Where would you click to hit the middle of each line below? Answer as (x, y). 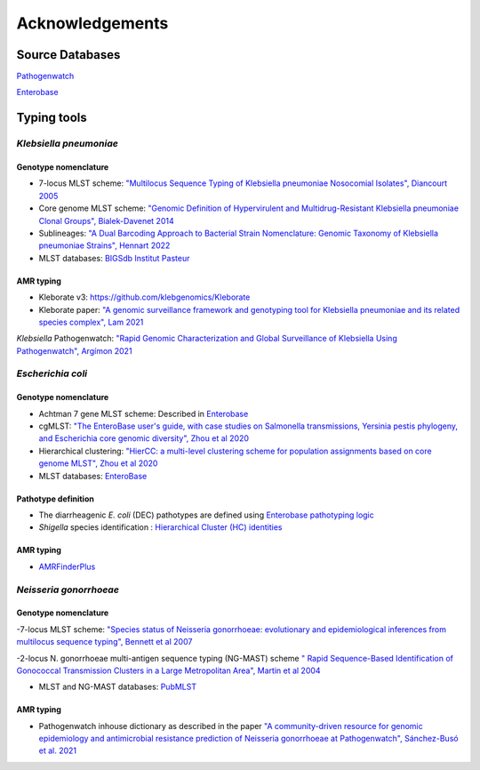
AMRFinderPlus (67, 566)
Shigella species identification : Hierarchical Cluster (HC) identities (160, 527)
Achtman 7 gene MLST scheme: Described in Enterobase (144, 413)
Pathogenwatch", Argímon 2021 (74, 350)
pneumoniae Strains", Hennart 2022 (104, 245)
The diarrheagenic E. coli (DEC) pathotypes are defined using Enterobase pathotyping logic (207, 515)
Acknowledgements (92, 23)
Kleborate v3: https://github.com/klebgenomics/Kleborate (144, 297)
